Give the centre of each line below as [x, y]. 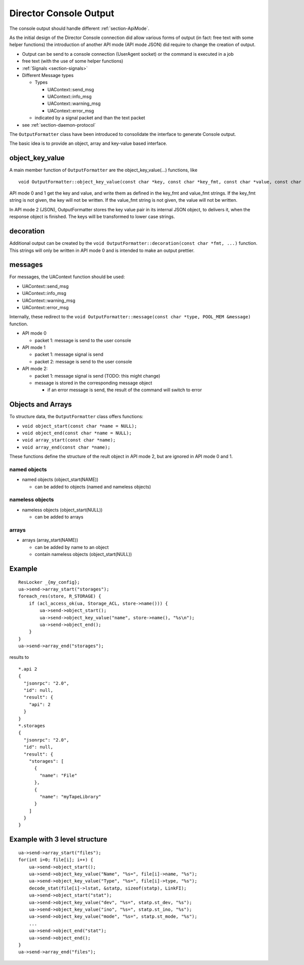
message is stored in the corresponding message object [93, 383]
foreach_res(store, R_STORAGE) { [60, 596]
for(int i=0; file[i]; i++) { [56, 860]
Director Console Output [62, 13]
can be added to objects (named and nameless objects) [93, 487]
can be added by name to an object [72, 547]
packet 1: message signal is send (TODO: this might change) [98, 376]
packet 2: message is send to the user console [83, 361]
